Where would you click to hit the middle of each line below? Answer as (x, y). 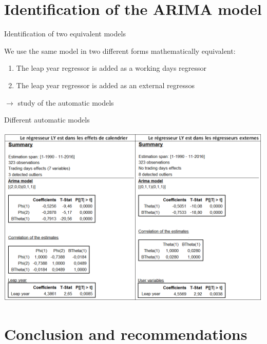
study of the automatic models (66, 102)
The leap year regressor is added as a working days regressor (111, 68)
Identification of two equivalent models (65, 34)
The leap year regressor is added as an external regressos (106, 85)
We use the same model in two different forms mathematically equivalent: (120, 50)
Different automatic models (47, 120)
